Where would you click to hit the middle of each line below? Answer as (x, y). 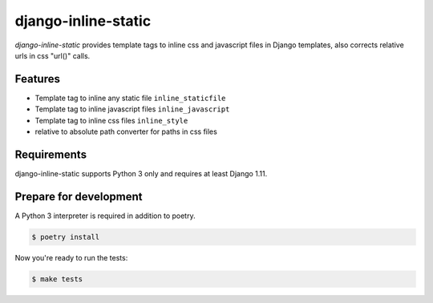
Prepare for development (79, 196)
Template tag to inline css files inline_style (111, 120)
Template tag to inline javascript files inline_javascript (132, 109)
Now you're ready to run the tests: (71, 257)
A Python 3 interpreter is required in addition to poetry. (105, 216)
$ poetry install (66, 237)
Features (37, 79)
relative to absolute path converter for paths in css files (126, 131)
